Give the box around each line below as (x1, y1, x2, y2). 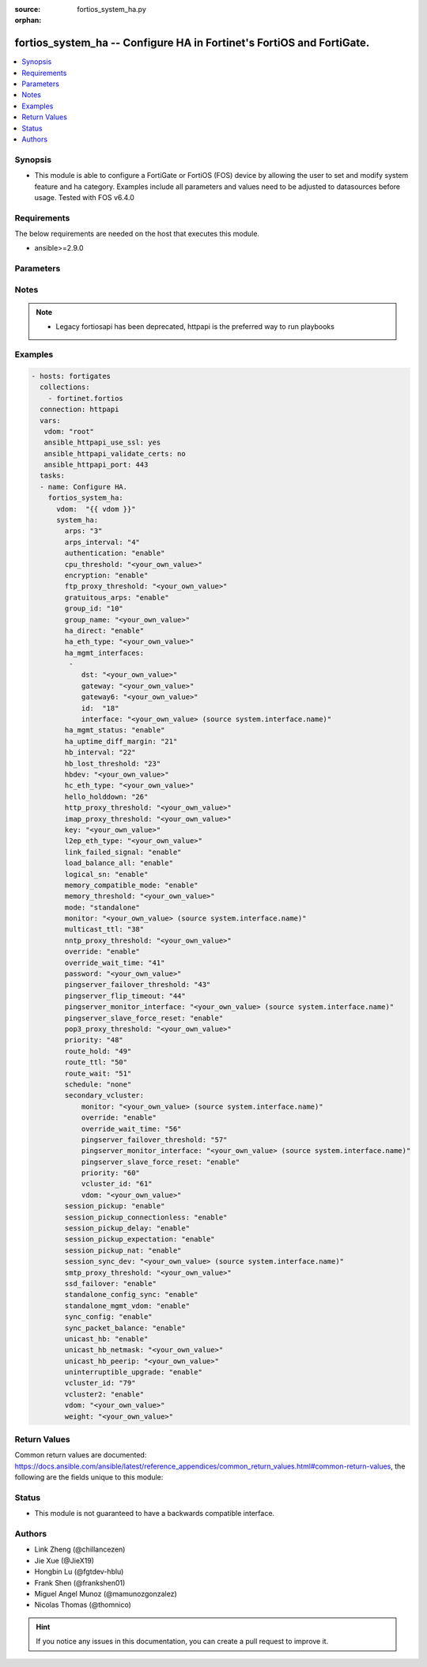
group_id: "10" (64, 604, 124, 613)
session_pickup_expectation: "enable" (64, 1234, 215, 1244)
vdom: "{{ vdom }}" (56, 505, 136, 513)
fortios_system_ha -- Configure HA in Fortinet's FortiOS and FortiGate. (14, 36, 370, 50)
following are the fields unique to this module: (14, 1472, 164, 1482)
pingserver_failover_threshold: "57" (81, 1135, 228, 1144)
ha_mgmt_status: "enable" (64, 726, 165, 735)
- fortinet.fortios (47, 394, 124, 403)
